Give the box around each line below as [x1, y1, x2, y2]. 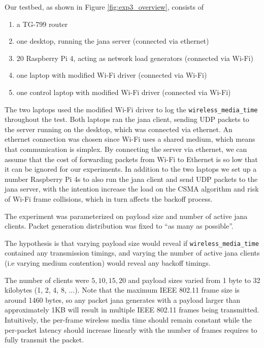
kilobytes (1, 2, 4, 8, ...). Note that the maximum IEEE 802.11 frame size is [5, 284, 240, 295]
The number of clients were [5, 274, 89, 285]
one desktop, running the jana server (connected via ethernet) [16, 36, 209, 46]
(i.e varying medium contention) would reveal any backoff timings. [5, 258, 211, 268]
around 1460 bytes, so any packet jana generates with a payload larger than [5, 294, 240, 305]
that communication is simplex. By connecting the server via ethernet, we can [5, 144, 247, 154]
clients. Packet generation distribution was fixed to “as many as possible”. [5, 220, 234, 231]
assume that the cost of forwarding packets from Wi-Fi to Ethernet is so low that [5, 153, 258, 164]
